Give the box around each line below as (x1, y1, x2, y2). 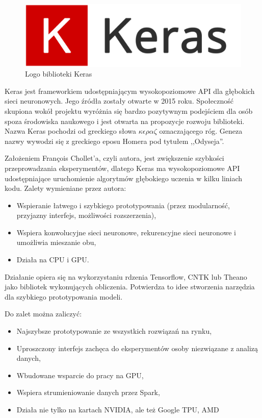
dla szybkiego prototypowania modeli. (5, 291, 123, 302)
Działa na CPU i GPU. (16, 254, 89, 265)
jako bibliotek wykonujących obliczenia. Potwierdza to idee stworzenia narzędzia (5, 281, 255, 292)
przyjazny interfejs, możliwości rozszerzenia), (16, 210, 156, 220)
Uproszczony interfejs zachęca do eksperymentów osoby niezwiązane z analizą (16, 342, 258, 353)
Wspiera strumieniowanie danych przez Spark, (16, 387, 160, 398)
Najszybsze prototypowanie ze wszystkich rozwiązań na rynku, (16, 326, 212, 336)
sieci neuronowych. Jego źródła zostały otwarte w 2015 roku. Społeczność (5, 95, 234, 106)
